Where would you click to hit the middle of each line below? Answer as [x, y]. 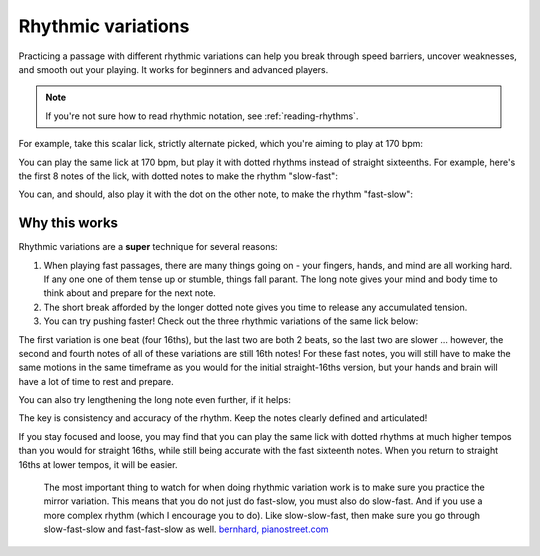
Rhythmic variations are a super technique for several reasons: [148, 247]
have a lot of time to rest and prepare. [96, 381]
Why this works [68, 223]
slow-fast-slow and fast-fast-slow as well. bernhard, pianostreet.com [186, 529]
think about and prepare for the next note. [130, 293]
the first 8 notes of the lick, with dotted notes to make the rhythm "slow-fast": [178, 176]
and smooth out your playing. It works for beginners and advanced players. [173, 69]
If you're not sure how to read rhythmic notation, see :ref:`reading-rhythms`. [202, 116]
